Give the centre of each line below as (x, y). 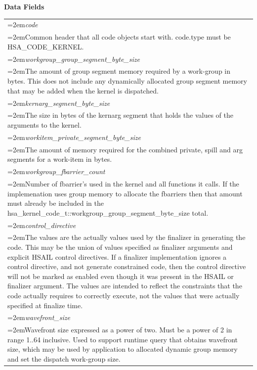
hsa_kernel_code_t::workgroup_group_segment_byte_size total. (108, 212)
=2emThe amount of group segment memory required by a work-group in (119, 71)
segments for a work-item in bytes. (60, 159)
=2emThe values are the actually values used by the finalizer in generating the (127, 237)
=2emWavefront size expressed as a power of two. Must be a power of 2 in (120, 330)
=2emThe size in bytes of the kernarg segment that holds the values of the (120, 115)
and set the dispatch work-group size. (64, 359)
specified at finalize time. (45, 305)
